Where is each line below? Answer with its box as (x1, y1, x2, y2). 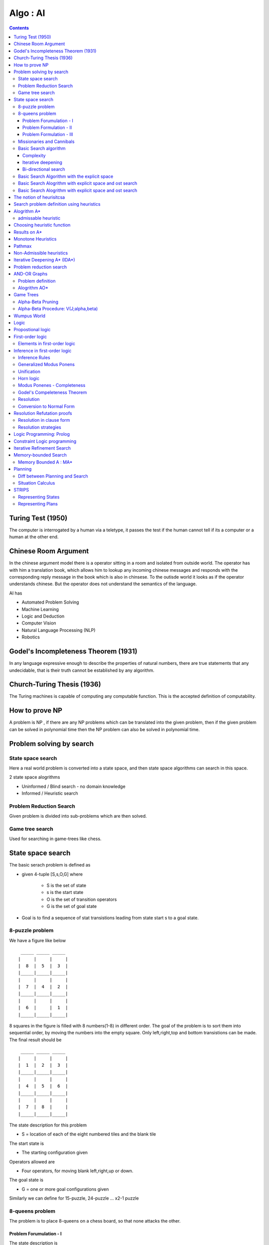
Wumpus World (13, 313, 46, 319)
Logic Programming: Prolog (13, 431, 70, 437)
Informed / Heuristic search (21, 790, 78, 796)
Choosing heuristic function (13, 222, 71, 228)
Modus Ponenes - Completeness (18, 382, 86, 388)
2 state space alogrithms (9, 774, 60, 780)
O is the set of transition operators (46, 896, 117, 902)
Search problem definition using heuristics (13, 201, 101, 207)
